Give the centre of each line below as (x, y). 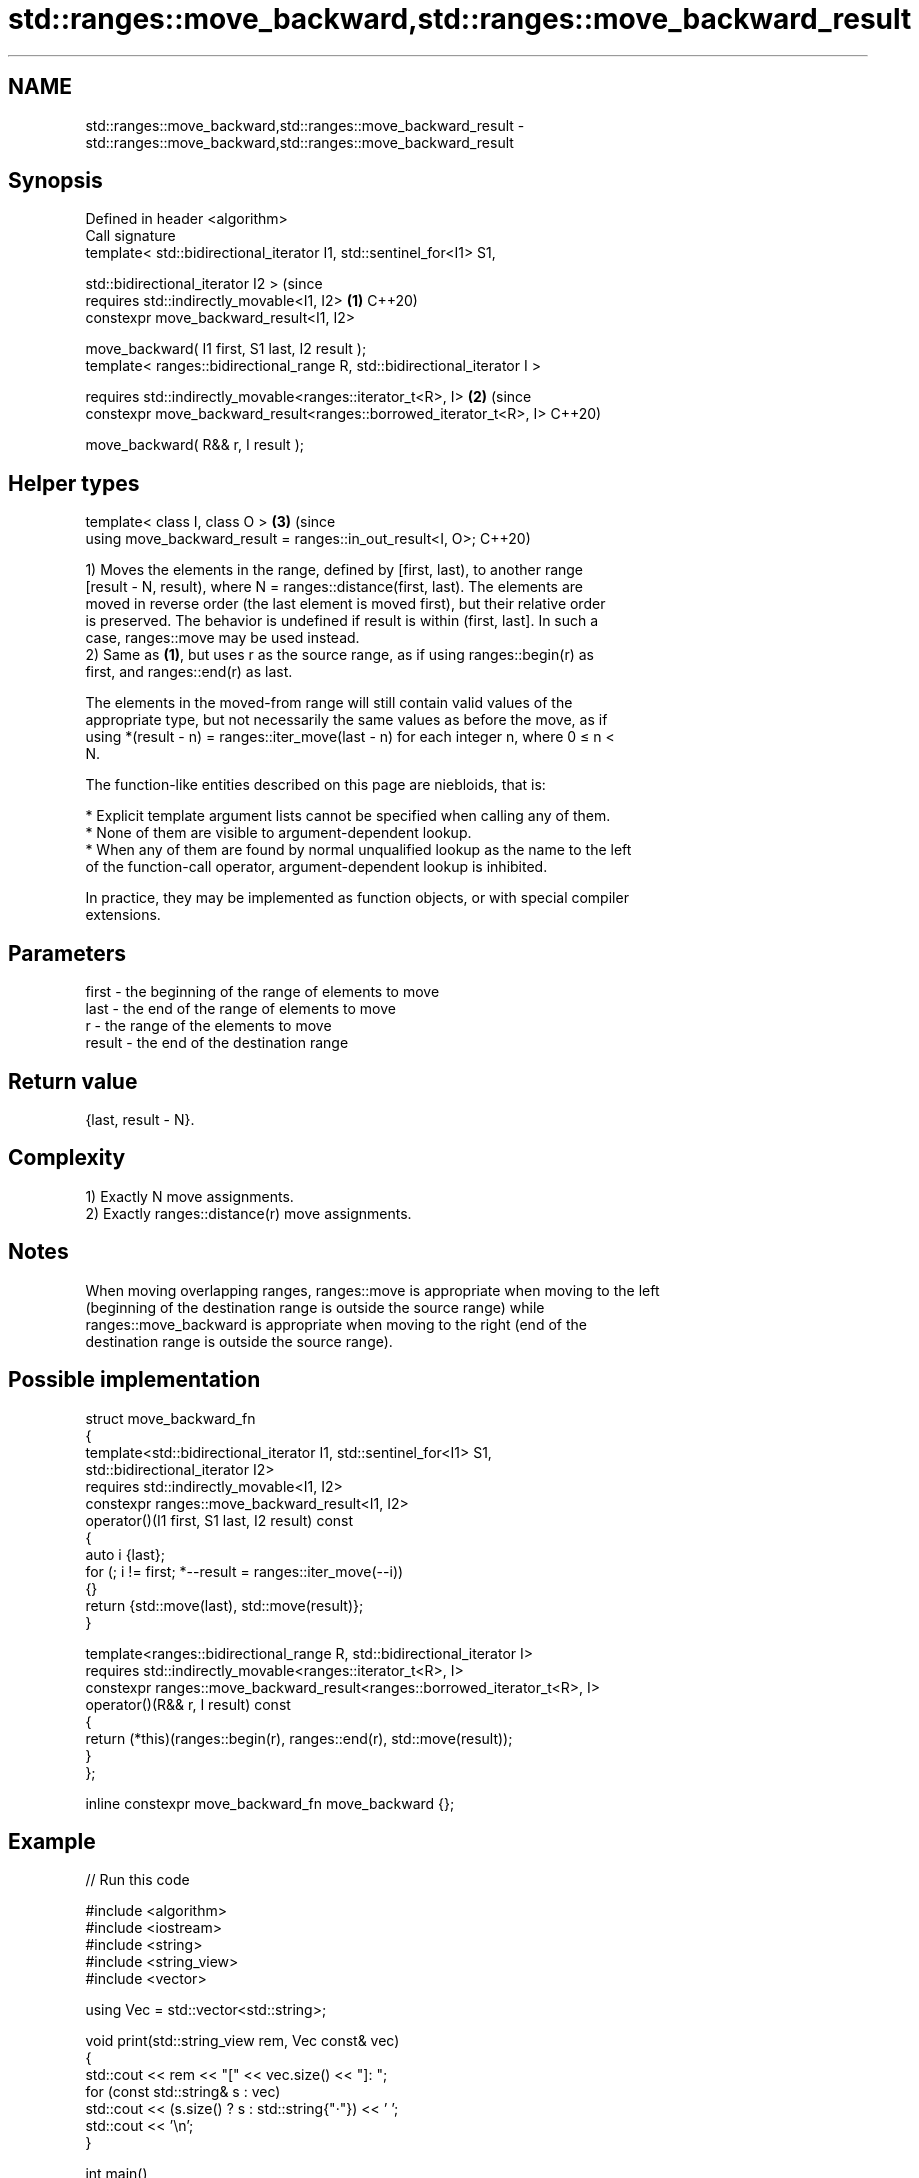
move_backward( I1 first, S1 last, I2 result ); (226, 349)
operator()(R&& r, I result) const (188, 1704)
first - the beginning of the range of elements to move (262, 992)
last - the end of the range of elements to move (241, 1009)
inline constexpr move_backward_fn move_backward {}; (270, 1803)
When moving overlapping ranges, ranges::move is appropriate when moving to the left (372, 1290)
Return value (73, 1081)
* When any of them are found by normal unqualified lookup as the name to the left (358, 850)
